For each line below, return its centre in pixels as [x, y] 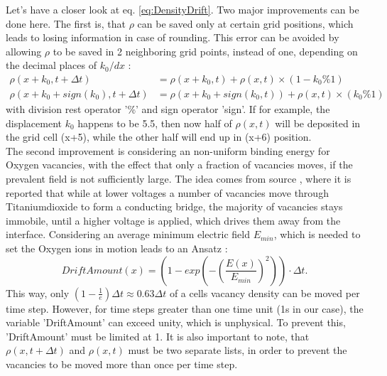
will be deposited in [318, 123]
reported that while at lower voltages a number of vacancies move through [167, 192]
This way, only [38, 292]
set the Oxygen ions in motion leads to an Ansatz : [117, 248]
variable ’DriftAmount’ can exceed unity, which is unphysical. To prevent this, [176, 322]
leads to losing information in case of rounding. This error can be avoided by [173, 37]
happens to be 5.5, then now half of [155, 123]
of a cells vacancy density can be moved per [265, 292]
